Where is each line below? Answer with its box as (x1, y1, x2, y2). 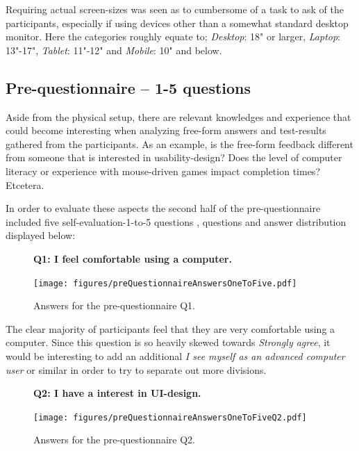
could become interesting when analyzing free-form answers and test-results (6, 123, 326, 138)
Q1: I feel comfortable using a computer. (33, 251, 232, 265)
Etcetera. (6, 177, 44, 192)
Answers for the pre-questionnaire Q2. (33, 432, 195, 447)
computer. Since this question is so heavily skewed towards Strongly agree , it (6, 335, 331, 350)
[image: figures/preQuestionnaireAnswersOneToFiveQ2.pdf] (33, 412, 307, 423)
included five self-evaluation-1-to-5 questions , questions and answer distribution (6, 214, 347, 229)
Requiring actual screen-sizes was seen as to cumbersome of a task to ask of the (6, 2, 344, 16)
